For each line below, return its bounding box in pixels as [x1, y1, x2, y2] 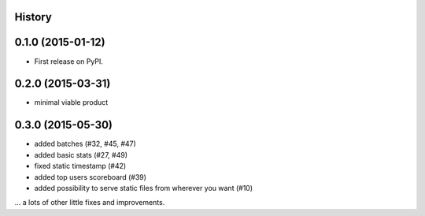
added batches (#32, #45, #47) [34, 139, 137, 149]
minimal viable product [34, 98, 109, 107]
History [14, 10, 53, 24]
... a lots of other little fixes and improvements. [14, 198, 165, 207]
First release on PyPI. [34, 56, 104, 66]
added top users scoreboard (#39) [34, 172, 147, 181]
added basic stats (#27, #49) [34, 150, 128, 159]
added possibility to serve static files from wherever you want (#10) [34, 183, 253, 192]
